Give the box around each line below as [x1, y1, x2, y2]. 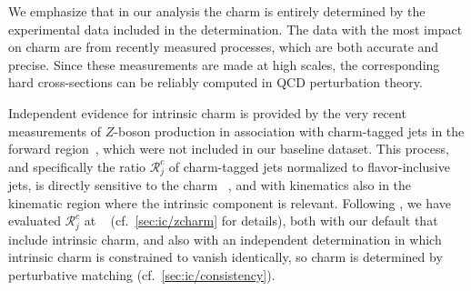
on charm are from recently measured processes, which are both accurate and [8, 37, 439, 56]
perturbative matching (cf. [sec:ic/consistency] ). [8, 266, 276, 285]
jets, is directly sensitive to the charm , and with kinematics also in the [8, 176, 412, 195]
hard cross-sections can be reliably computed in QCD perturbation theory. [8, 73, 423, 92]
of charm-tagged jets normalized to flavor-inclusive [168, 156, 450, 176]
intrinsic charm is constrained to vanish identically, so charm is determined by [8, 247, 443, 266]
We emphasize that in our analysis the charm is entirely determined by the [8, 2, 426, 20]
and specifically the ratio [8, 156, 146, 176]
